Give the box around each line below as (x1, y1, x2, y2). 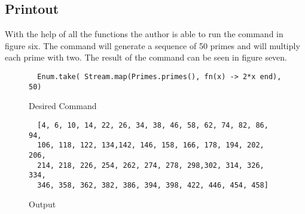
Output (29, 198, 56, 210)
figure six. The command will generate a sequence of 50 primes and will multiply (5, 39, 300, 52)
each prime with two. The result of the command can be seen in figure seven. (5, 51, 288, 64)
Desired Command (29, 100, 97, 112)
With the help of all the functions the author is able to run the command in (5, 28, 283, 40)
